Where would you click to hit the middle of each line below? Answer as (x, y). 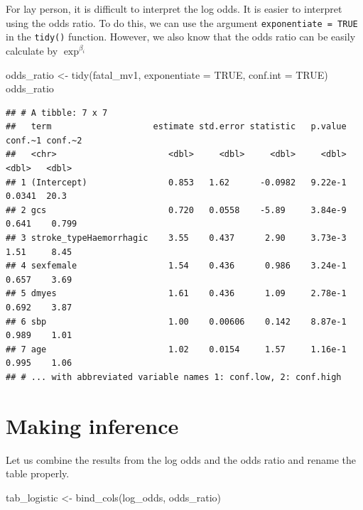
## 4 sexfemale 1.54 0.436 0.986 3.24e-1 (176, 266)
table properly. (38, 473)
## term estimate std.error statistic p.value (176, 127)
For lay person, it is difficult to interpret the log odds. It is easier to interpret (174, 9)
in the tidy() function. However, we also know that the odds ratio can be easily (181, 37)
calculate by (32, 50)
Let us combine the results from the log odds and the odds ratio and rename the (181, 459)
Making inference (92, 425)
